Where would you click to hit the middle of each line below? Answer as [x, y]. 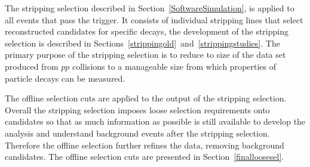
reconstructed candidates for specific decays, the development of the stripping [147, 31]
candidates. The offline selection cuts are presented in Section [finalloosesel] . [145, 157]
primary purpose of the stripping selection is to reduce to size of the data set [145, 55]
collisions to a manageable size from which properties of [174, 66]
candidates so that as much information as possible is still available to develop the [155, 121]
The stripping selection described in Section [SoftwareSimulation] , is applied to [150, 8]
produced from [32, 66]
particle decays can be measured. [65, 78]
